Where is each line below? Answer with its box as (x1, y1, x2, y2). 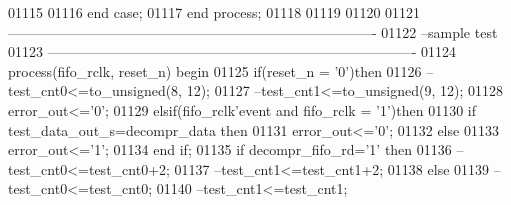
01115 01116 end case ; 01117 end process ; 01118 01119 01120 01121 (8, 2, 421, 22)
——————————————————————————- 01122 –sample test (8, 21, 498, 42)
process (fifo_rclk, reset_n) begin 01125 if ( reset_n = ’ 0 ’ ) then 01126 (8, 60, 422, 81)
